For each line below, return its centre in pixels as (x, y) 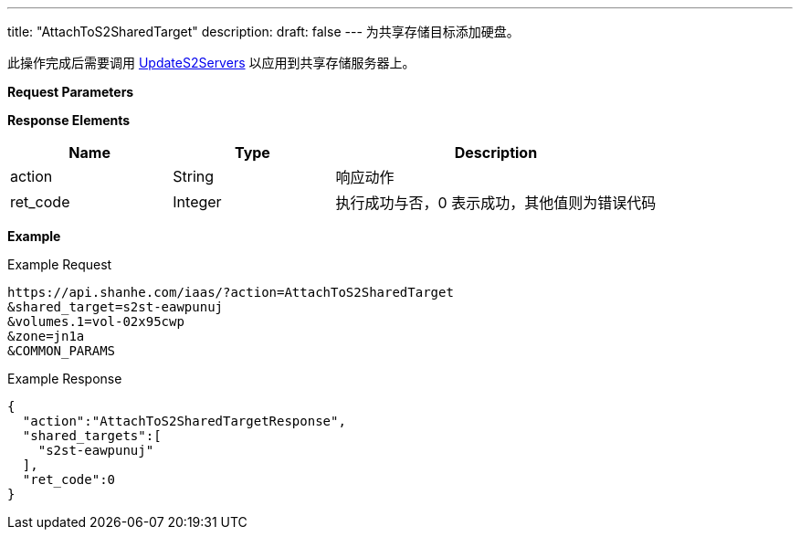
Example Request (60, 264)
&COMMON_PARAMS (62, 351)
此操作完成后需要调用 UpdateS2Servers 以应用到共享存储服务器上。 (211, 63)
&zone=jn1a (46, 336)
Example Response (65, 379)
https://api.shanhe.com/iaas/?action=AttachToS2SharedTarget (231, 292)
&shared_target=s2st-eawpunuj (116, 307)
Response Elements (69, 120)
